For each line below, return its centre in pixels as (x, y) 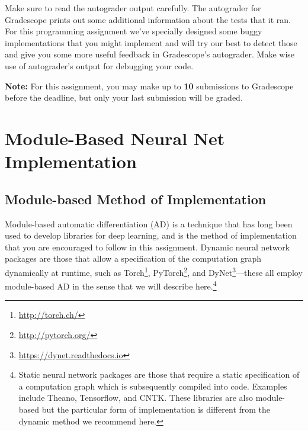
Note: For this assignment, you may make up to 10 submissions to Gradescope (149, 86)
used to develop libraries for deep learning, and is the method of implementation (151, 235)
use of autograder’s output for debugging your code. (99, 65)
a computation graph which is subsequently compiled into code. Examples (153, 386)
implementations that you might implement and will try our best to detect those (151, 42)
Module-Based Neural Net (115, 138)
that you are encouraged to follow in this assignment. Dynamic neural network (147, 247)
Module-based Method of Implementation (136, 199)
